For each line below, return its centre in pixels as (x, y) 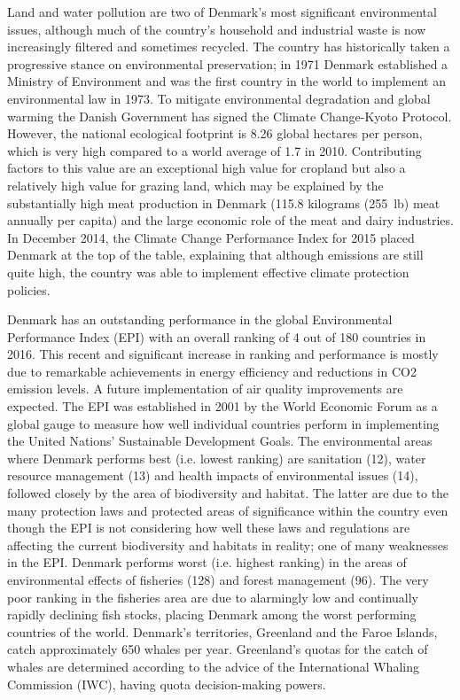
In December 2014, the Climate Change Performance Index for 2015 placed (211, 237)
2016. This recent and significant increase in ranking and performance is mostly (223, 354)
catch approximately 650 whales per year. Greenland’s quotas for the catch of (218, 649)
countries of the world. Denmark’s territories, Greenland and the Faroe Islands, (222, 631)
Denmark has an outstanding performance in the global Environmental (200, 319)
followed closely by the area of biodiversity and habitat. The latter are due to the (228, 493)
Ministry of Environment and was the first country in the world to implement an (226, 81)
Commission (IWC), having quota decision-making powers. (167, 684)
